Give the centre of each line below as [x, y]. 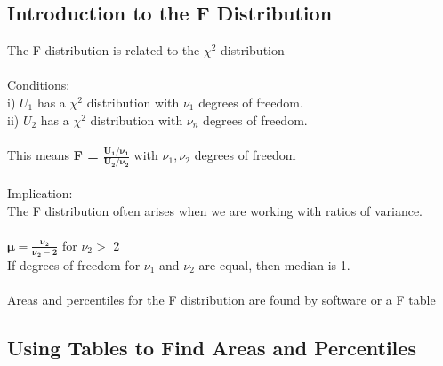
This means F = [53, 155]
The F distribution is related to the [104, 50]
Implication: [40, 192]
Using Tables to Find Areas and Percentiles [212, 348]
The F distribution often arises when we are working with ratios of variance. [215, 210]
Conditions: [39, 85]
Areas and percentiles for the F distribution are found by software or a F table [221, 300]
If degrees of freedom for [74, 265]
